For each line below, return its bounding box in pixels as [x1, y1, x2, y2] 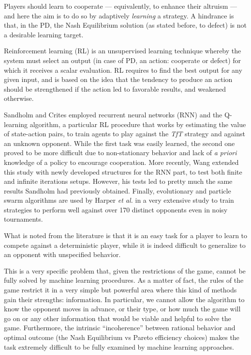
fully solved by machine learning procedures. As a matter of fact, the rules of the [4, 275, 244, 285]
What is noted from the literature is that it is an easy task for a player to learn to [4, 230, 248, 241]
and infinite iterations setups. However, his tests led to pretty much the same [4, 176, 233, 186]
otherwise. [4, 93, 34, 103]
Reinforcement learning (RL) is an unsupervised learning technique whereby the [4, 46, 241, 56]
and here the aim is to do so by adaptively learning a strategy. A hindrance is [4, 10, 234, 20]
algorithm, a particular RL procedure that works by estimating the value [30, 119, 246, 129]
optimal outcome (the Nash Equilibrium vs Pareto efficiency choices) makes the [4, 332, 239, 342]
